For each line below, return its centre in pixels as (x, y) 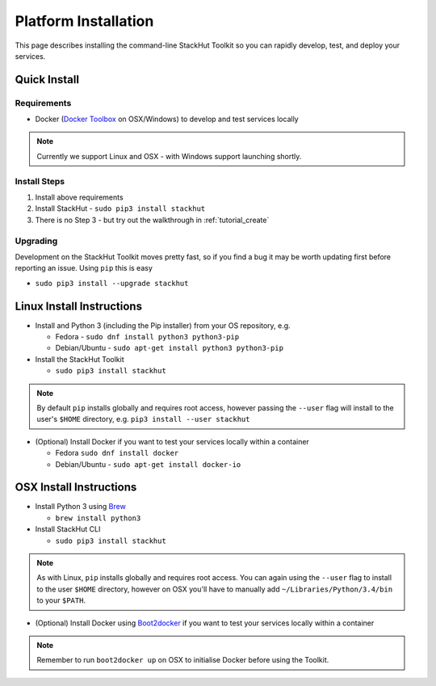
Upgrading (36, 241)
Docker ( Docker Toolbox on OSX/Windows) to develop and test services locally (167, 119)
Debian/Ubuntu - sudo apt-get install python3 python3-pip (170, 348)
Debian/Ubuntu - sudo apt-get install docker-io (148, 464)
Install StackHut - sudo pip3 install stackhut (120, 208)
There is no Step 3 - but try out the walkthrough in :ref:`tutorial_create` (152, 220)
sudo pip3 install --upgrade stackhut (112, 283)
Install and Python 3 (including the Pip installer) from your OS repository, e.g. (163, 325)
